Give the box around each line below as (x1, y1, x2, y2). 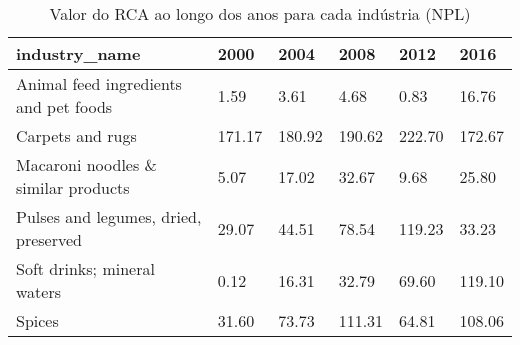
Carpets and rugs (16, 124, 137, 147)
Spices (16, 309, 59, 332)
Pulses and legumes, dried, (16, 205, 202, 228)
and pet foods (16, 95, 113, 118)
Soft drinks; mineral (16, 257, 155, 280)
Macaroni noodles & (16, 153, 158, 176)
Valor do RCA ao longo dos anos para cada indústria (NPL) (49, 2, 471, 25)
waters (16, 280, 62, 303)
